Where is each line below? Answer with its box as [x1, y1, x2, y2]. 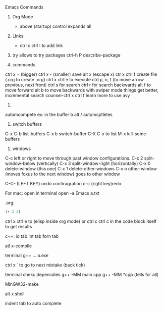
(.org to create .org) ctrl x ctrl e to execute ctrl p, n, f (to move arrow [5, 77, 144, 82]
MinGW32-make [5, 281, 39, 287]
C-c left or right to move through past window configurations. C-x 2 [5, 155, 143, 161]
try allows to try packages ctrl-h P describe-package [12, 52, 121, 58]
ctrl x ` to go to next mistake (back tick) [5, 262, 85, 268]
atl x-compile [5, 243, 32, 249]
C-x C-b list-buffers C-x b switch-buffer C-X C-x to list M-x [5, 131, 126, 137]
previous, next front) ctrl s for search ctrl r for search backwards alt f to [5, 82, 151, 88]
